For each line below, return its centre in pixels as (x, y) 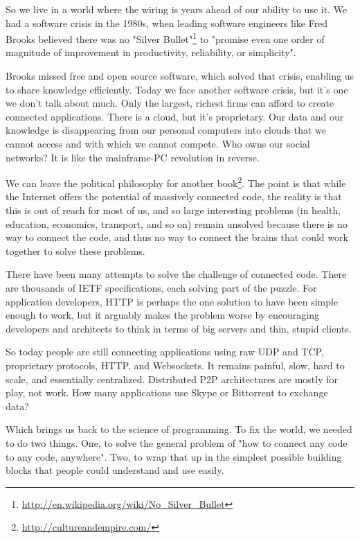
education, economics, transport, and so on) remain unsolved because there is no (177, 223)
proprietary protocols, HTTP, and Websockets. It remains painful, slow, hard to (175, 365)
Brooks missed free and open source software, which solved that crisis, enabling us (180, 76)
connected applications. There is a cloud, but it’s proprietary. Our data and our (175, 116)
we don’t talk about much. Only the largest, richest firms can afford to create (170, 103)
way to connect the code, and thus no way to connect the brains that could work (177, 237)
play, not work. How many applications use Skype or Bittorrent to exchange (167, 392)
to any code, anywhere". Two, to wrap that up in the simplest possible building (174, 456)
